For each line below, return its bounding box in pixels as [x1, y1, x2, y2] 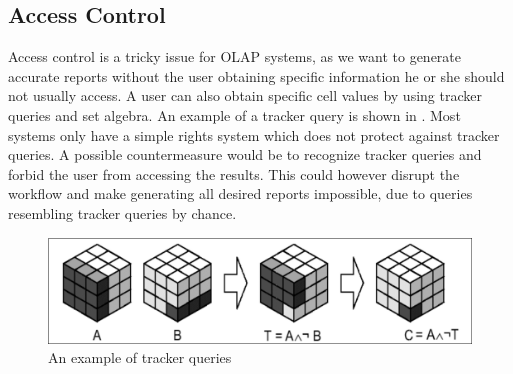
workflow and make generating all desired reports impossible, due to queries [8, 183, 473, 204]
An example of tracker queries [48, 347, 232, 368]
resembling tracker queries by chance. [8, 202, 237, 223]
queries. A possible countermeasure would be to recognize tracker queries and [8, 144, 482, 165]
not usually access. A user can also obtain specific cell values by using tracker [8, 85, 482, 106]
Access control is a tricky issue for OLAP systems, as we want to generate [8, 46, 462, 67]
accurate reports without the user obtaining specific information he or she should [8, 65, 505, 86]
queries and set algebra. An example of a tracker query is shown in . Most [8, 104, 461, 125]
